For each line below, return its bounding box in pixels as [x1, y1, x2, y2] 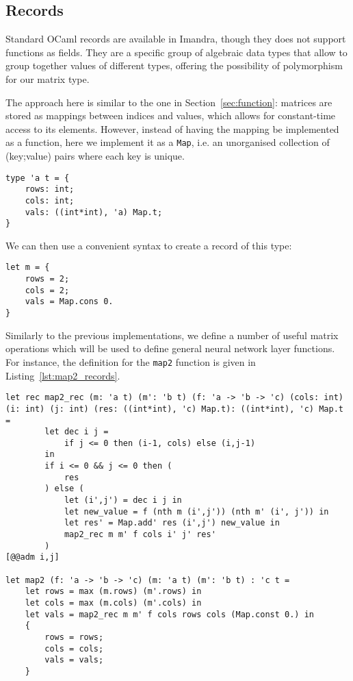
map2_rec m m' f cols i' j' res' [64, 530, 216, 540]
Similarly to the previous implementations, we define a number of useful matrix [5, 327, 339, 342]
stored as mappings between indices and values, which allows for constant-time [5, 108, 336, 123]
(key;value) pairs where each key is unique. [5, 149, 185, 163]
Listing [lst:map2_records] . [5, 368, 120, 382]
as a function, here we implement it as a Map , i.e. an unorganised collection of [5, 135, 330, 149]
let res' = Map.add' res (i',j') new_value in [64, 518, 280, 528]
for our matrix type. [5, 71, 90, 86]
